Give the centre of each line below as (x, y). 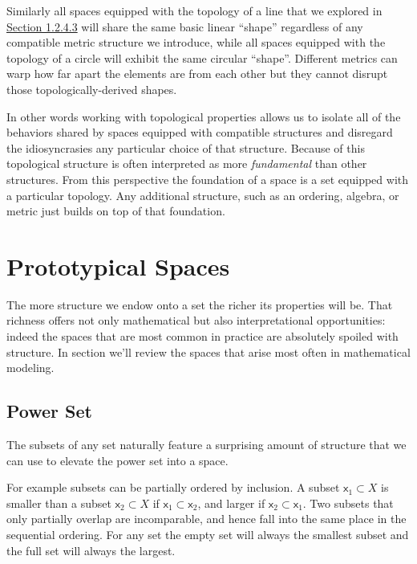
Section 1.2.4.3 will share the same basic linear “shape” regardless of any (185, 26)
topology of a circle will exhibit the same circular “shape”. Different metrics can (202, 57)
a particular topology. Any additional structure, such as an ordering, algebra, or (203, 195)
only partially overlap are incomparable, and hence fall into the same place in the (206, 519)
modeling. (30, 368)
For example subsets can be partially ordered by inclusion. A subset (173, 487)
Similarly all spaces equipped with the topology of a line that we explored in (194, 10)
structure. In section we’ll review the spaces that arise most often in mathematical (208, 351)
